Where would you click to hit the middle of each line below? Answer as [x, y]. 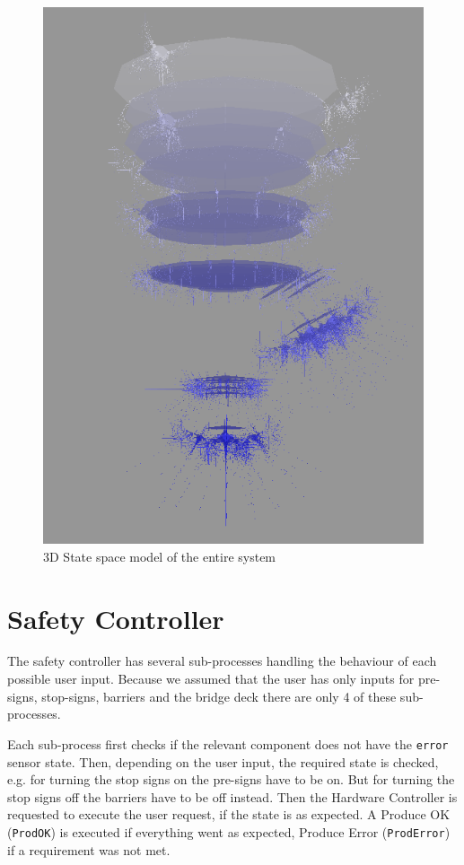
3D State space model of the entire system [160, 556]
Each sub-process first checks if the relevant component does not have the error [228, 743]
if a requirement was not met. [89, 849]
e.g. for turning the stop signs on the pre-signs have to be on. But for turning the [231, 779]
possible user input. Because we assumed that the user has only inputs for [211, 679]
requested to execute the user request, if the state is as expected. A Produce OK [229, 814]
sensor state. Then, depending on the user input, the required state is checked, [223, 761]
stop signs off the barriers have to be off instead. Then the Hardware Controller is [232, 796]
